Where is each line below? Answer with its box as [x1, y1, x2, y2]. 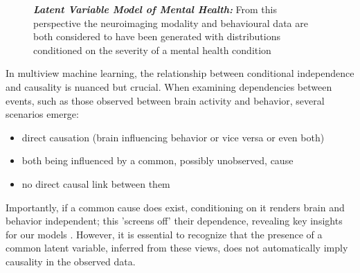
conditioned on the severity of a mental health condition [33, 42, 271, 57]
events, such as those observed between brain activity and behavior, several [6, 93, 325, 107]
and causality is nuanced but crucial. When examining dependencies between [6, 79, 332, 94]
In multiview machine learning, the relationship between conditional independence [6, 66, 354, 80]
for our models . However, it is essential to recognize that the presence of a [6, 227, 323, 241]
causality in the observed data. [6, 254, 136, 268]
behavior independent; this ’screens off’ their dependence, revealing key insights [6, 213, 343, 228]
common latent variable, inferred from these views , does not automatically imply [6, 240, 348, 255]
